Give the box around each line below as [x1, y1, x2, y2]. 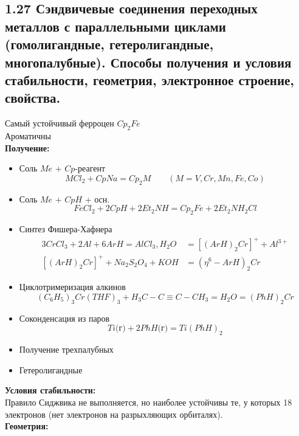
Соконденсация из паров [19, 311, 110, 324]
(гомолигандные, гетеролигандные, [5, 35, 214, 54]
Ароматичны [5, 129, 52, 142]
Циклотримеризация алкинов [19, 280, 126, 293]
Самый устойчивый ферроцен [5, 117, 114, 130]
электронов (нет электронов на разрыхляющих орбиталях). [5, 407, 223, 420]
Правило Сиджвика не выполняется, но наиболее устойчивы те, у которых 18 [5, 395, 292, 408]
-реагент [75, 162, 106, 175]
